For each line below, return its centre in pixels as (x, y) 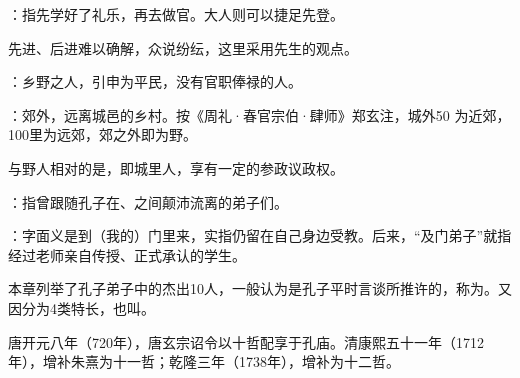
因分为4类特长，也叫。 (81, 307)
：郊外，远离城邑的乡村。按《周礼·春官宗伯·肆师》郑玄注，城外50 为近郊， (259, 114)
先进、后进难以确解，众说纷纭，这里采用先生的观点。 (183, 47)
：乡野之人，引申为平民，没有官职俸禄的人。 (155, 81)
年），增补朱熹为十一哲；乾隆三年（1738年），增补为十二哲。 (204, 361)
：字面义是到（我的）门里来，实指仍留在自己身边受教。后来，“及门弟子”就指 (260, 235)
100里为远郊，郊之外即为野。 (102, 134)
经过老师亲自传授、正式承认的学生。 (127, 254)
